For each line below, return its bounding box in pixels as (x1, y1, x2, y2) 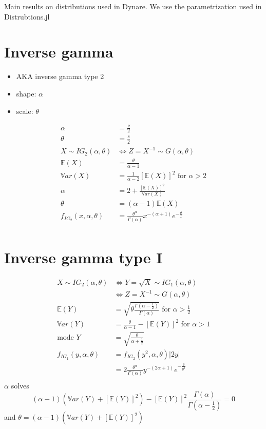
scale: (16, 105, 33, 116)
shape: (16, 88, 36, 99)
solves (11, 380, 29, 391)
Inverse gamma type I (4, 247, 163, 267)
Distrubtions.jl (4, 11, 50, 22)
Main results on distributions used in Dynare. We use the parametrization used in (4, 1, 262, 11)
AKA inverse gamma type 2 (16, 71, 104, 82)
